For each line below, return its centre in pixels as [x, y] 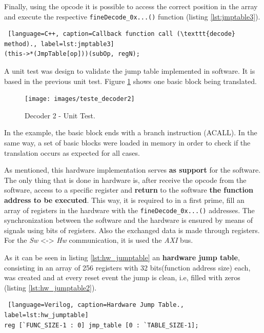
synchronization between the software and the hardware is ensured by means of [129, 220]
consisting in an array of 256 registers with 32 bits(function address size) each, [127, 267]
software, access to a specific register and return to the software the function [129, 190]
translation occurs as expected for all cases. [72, 152]
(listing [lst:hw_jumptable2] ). [50, 287]
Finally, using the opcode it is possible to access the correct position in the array [131, 6]
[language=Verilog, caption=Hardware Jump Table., [96, 305]
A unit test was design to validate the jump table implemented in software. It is [130, 71]
